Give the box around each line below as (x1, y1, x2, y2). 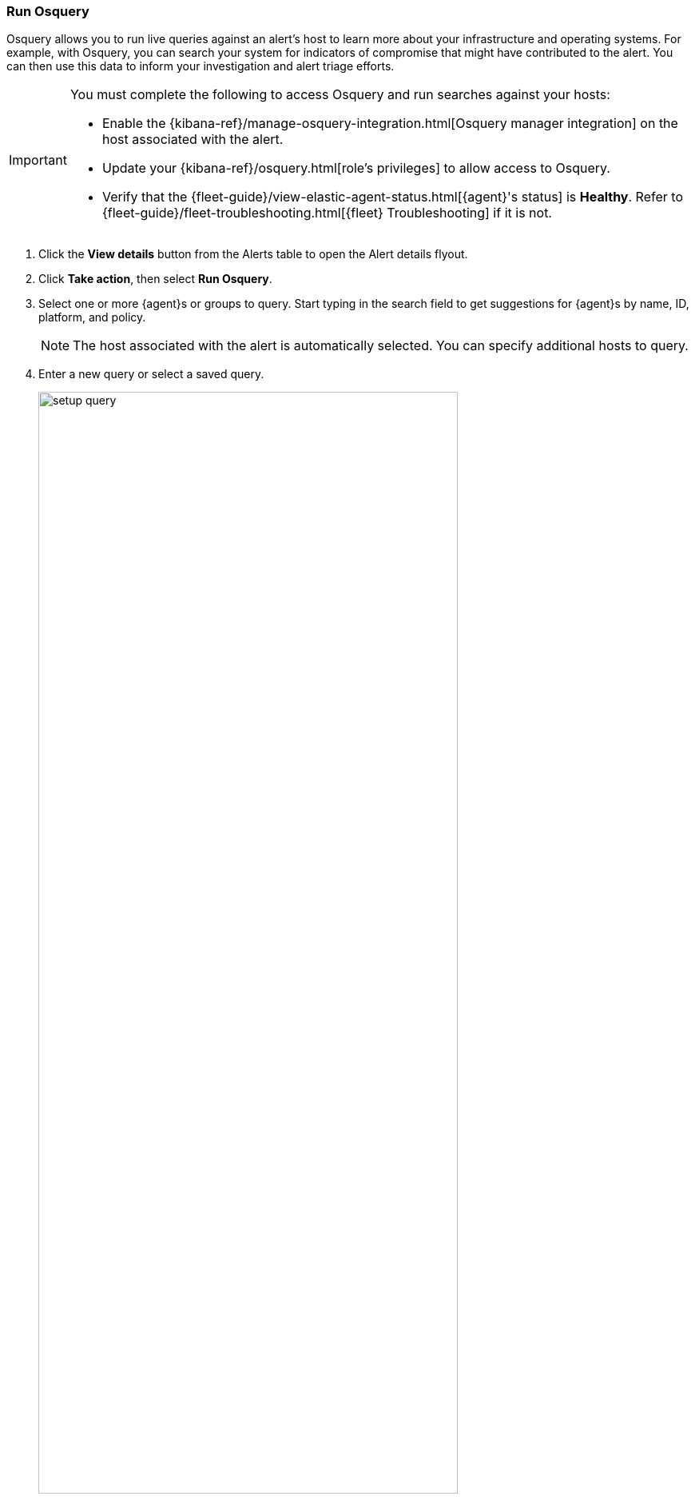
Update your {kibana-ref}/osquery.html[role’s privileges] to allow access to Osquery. (101, 160, 610, 177)
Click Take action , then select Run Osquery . (38, 272, 272, 286)
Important (9, 152, 67, 169)
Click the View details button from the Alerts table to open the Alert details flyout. (38, 247, 468, 261)
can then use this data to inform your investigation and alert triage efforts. (6, 59, 395, 74)
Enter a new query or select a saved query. (38, 367, 264, 381)
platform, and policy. (38, 310, 146, 325)
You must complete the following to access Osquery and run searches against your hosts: (69, 86, 610, 103)
